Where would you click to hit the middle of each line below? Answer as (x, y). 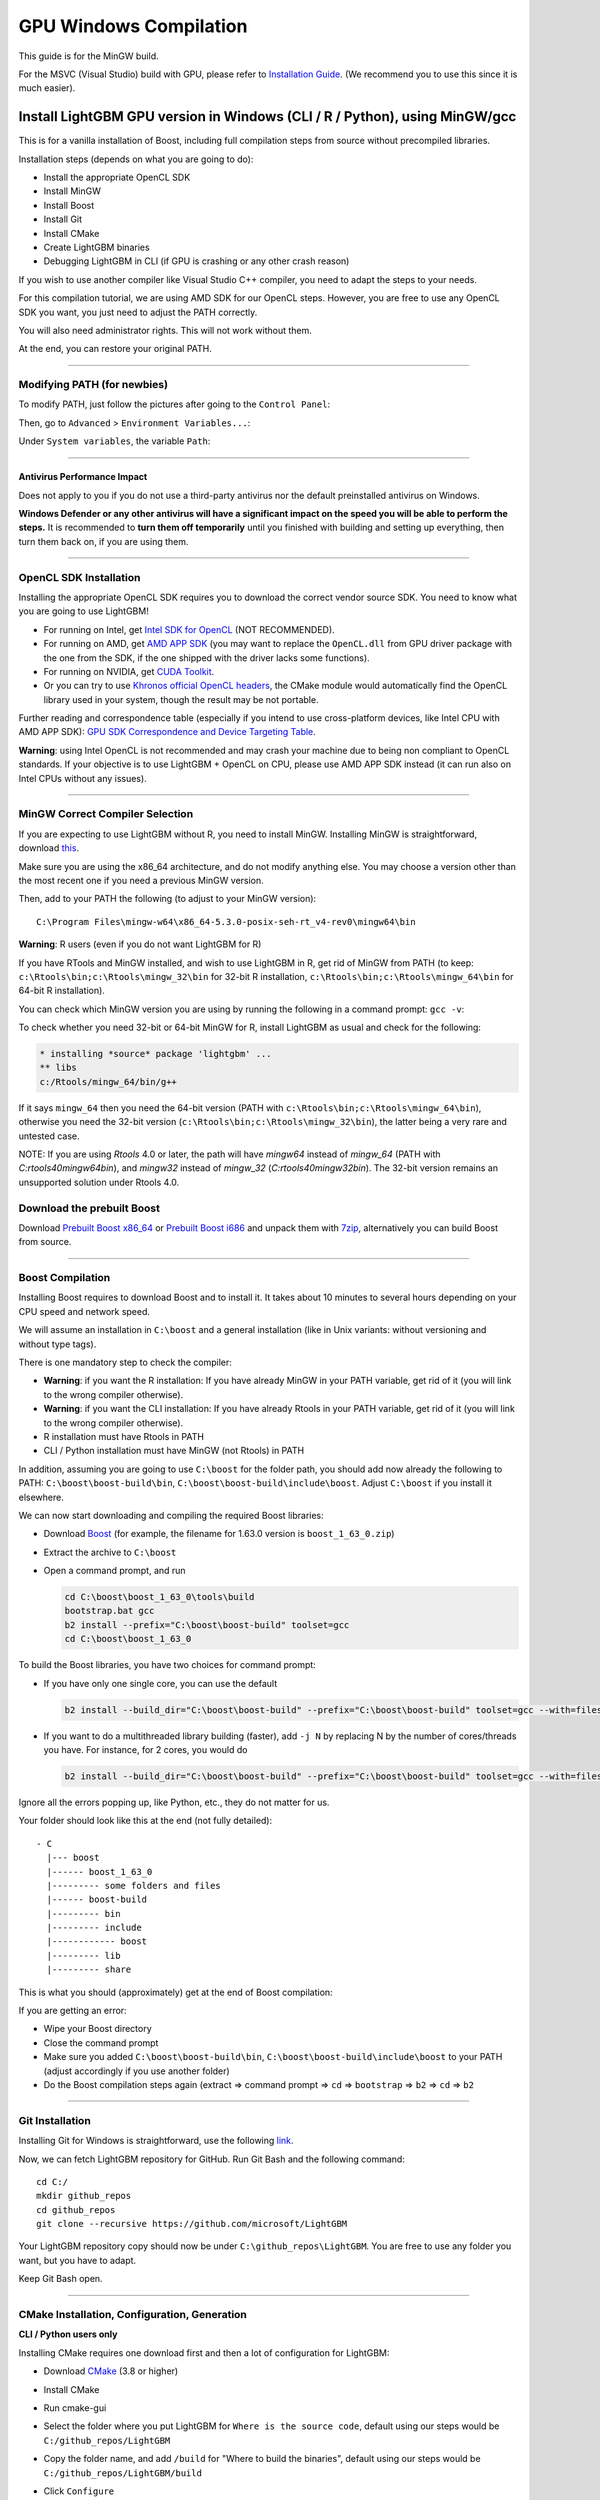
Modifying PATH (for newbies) (93, 385)
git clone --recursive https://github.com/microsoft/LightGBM (192, 2224)
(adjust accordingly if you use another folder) (136, 2071)
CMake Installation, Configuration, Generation (132, 2314)
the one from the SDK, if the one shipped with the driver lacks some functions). (206, 657)
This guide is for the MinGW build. (88, 56)
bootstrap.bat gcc (109, 1611)
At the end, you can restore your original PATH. (115, 349)
